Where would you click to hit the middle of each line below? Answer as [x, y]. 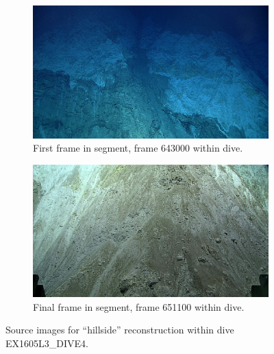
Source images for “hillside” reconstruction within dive [120, 330]
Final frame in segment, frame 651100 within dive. [139, 306]
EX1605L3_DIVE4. [47, 343]
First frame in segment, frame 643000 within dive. [138, 148]
